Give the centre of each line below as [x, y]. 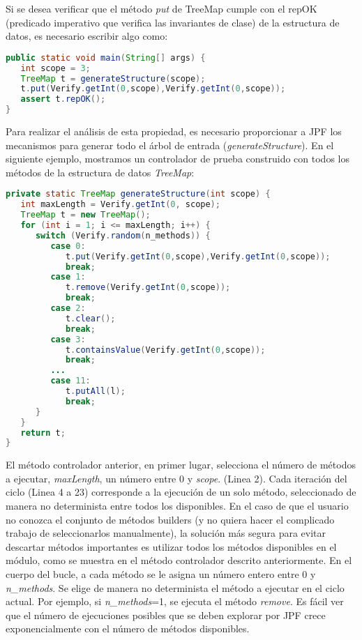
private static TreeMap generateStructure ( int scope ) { [138, 194]
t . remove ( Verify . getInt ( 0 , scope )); [148, 288]
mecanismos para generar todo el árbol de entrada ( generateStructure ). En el [170, 145]
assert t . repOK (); [63, 99]
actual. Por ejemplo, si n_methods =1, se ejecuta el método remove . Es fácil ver [175, 601]
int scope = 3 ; [55, 68]
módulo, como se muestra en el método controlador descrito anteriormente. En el [179, 560]
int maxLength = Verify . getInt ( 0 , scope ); [120, 205]
